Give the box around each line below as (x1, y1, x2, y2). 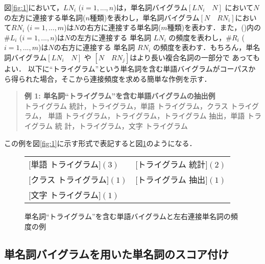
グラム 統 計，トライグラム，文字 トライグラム (31, 120, 188, 131)
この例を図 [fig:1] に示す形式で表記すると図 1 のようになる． (4, 137, 197, 148)
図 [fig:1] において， (4, 2, 64, 12)
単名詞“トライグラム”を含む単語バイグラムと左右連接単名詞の (25, 211, 231, 222)
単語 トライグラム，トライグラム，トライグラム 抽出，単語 (48, 110, 245, 121)
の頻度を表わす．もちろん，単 (153, 42, 253, 53)
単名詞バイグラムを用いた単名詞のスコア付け (4, 246, 229, 261)
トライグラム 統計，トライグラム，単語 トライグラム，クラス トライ (24, 100, 252, 111)
